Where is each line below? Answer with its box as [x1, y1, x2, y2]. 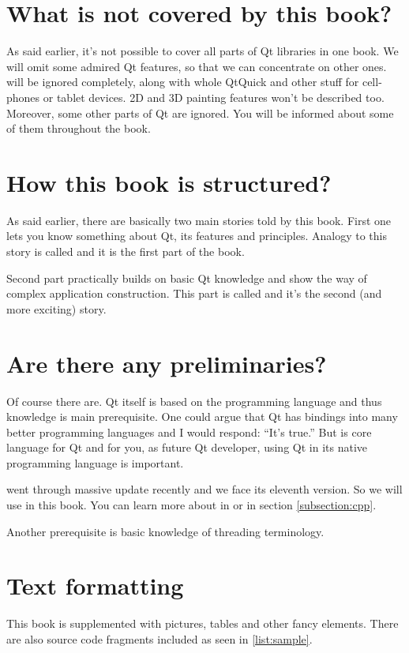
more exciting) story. [6, 300, 107, 317]
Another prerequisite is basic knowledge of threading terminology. [6, 523, 325, 539]
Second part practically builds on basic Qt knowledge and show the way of [6, 269, 367, 286]
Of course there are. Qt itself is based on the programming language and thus [6, 392, 382, 409]
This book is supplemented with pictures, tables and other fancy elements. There [6, 615, 399, 632]
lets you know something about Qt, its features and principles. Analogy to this [6, 227, 388, 244]
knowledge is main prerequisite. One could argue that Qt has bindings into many [6, 408, 398, 425]
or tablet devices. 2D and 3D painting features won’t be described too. [43, 88, 385, 105]
